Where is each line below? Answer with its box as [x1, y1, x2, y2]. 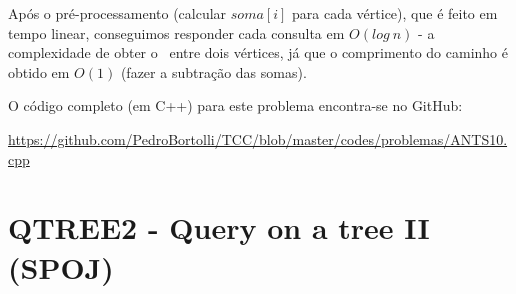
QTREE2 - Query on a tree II [8, 207, 430, 248]
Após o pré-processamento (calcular [8, 3, 227, 23]
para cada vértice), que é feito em [292, 3, 498, 23]
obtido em [8, 61, 70, 82]
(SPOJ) [8, 246, 114, 287]
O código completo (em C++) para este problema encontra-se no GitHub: [8, 95, 463, 116]
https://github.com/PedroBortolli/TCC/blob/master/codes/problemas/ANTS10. [8, 128, 508, 149]
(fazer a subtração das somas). [120, 61, 307, 82]
